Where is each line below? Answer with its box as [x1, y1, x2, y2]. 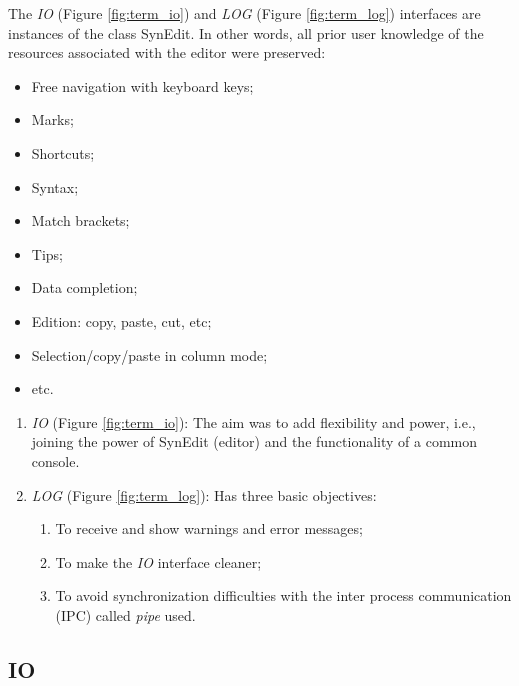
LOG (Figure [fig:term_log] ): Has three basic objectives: [31, 484, 377, 505]
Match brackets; [31, 210, 130, 231]
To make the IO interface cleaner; [55, 551, 262, 572]
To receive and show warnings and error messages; [55, 518, 363, 539]
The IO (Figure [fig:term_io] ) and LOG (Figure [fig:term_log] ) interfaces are [8, 3, 481, 23]
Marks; [31, 109, 74, 130]
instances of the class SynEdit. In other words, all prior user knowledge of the [8, 22, 484, 43]
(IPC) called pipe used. [55, 604, 196, 625]
